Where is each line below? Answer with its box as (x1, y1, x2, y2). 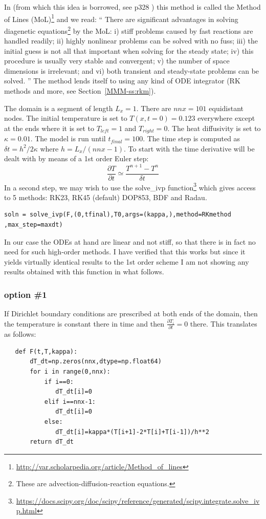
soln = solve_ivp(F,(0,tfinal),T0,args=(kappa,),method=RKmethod (4, 211, 231, 219)
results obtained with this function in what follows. (4, 266, 164, 277)
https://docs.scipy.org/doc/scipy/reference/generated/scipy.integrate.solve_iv (16, 495, 260, 506)
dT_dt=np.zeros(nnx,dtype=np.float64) (30, 358, 162, 365)
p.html (16, 505, 37, 516)
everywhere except (197, 113, 255, 123)
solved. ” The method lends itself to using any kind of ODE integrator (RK (4, 75, 240, 86)
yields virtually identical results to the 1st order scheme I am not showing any (4, 256, 249, 267)
